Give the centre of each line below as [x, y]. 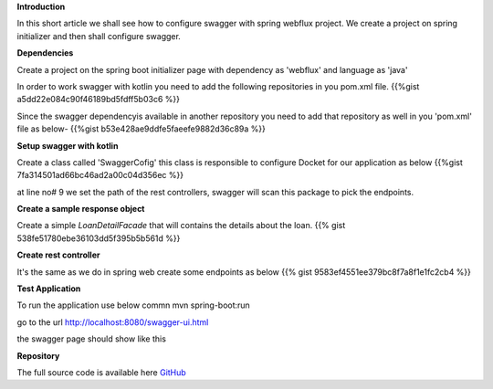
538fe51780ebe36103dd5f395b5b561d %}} [99, 238]
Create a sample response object [81, 209]
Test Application [49, 289]
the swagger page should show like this [91, 339]
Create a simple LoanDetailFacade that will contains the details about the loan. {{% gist [181, 226]
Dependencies [45, 53]
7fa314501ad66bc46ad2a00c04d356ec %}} [100, 175]
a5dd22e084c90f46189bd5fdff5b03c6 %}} [98, 100]
